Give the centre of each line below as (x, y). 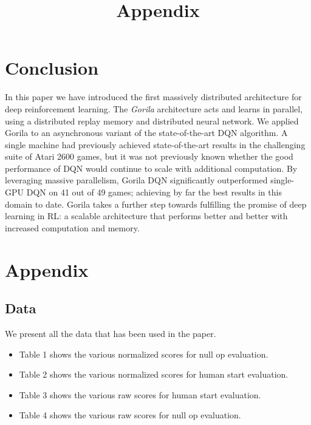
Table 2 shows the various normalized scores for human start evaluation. (154, 374)
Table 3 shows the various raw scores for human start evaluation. (140, 394)
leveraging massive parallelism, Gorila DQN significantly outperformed (136, 180)
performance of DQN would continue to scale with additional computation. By (151, 168)
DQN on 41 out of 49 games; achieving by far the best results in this (154, 192)
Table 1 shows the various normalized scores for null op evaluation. (144, 354)
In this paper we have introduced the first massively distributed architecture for (153, 97)
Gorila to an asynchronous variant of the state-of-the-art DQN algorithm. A (146, 133)
